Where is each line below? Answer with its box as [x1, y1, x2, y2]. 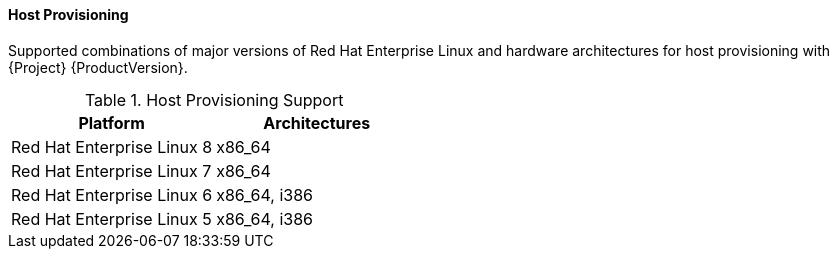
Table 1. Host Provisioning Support [84, 89, 344, 110]
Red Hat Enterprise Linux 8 [11, 136, 213, 157]
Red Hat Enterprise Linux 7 [11, 160, 212, 181]
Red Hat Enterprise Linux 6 [11, 184, 213, 205]
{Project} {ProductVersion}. [8, 58, 188, 76]
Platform [78, 112, 145, 133]
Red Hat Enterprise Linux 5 [11, 208, 212, 229]
